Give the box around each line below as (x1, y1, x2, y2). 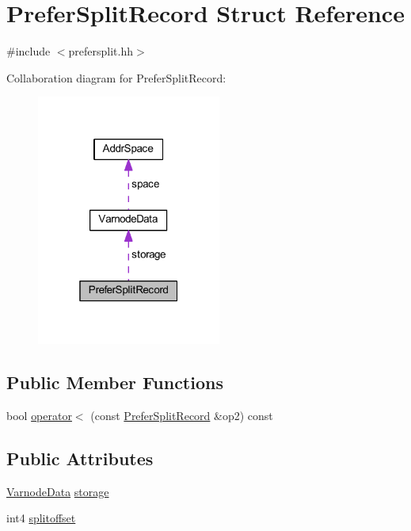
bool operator (6, 407, 72, 423)
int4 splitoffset (6, 510, 76, 526)
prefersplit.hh (68, 43, 134, 59)
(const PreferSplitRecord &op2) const (90, 407, 273, 423)
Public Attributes (6, 445, 154, 470)
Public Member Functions (6, 370, 223, 395)
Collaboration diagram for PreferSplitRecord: (6, 69, 226, 86)
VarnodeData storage (6, 483, 109, 499)
